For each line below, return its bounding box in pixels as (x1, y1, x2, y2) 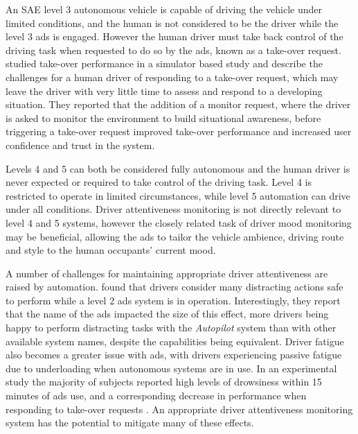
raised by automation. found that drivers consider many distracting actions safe (6, 279, 343, 294)
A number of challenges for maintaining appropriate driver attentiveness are (6, 266, 328, 280)
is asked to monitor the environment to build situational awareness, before (6, 110, 321, 125)
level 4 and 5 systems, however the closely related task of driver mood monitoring (6, 215, 352, 229)
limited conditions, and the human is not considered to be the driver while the (6, 15, 339, 30)
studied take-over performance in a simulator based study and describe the (6, 56, 323, 71)
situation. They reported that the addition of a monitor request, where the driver (6, 97, 351, 112)
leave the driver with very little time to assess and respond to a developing (6, 83, 323, 98)
